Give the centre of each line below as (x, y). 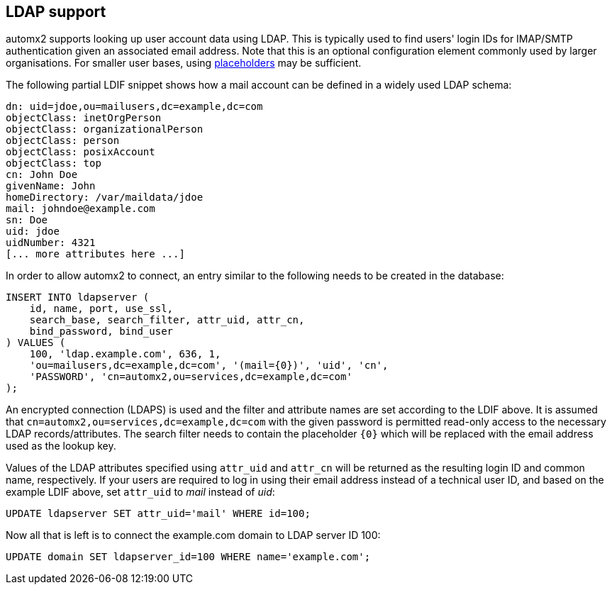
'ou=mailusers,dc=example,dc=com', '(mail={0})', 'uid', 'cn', (209, 366)
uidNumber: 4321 (51, 243)
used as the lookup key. (61, 446)
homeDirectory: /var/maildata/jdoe (105, 197)
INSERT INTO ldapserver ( (78, 297)
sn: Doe (27, 220)
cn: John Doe (42, 175)
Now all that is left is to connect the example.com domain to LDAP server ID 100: (193, 535)
